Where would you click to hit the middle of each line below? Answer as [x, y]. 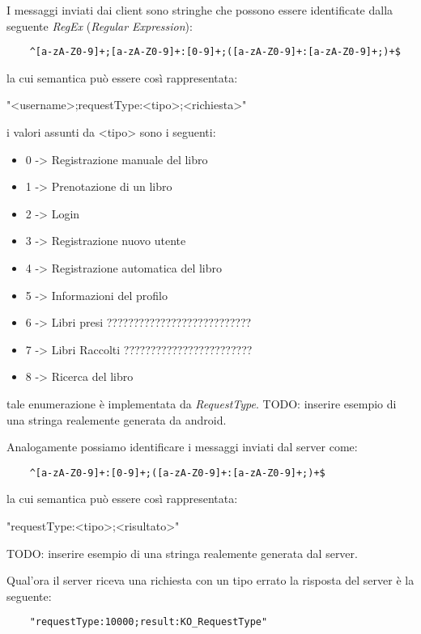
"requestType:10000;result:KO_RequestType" [149, 622]
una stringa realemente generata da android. [117, 419]
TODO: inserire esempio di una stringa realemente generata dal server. [182, 553]
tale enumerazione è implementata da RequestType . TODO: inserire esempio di [202, 403]
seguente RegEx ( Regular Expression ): [100, 25]
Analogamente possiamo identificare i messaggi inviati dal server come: [182, 447]
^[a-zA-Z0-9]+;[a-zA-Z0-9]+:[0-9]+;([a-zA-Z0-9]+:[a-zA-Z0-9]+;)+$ [215, 52]
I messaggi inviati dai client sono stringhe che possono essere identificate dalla [200, 10]
